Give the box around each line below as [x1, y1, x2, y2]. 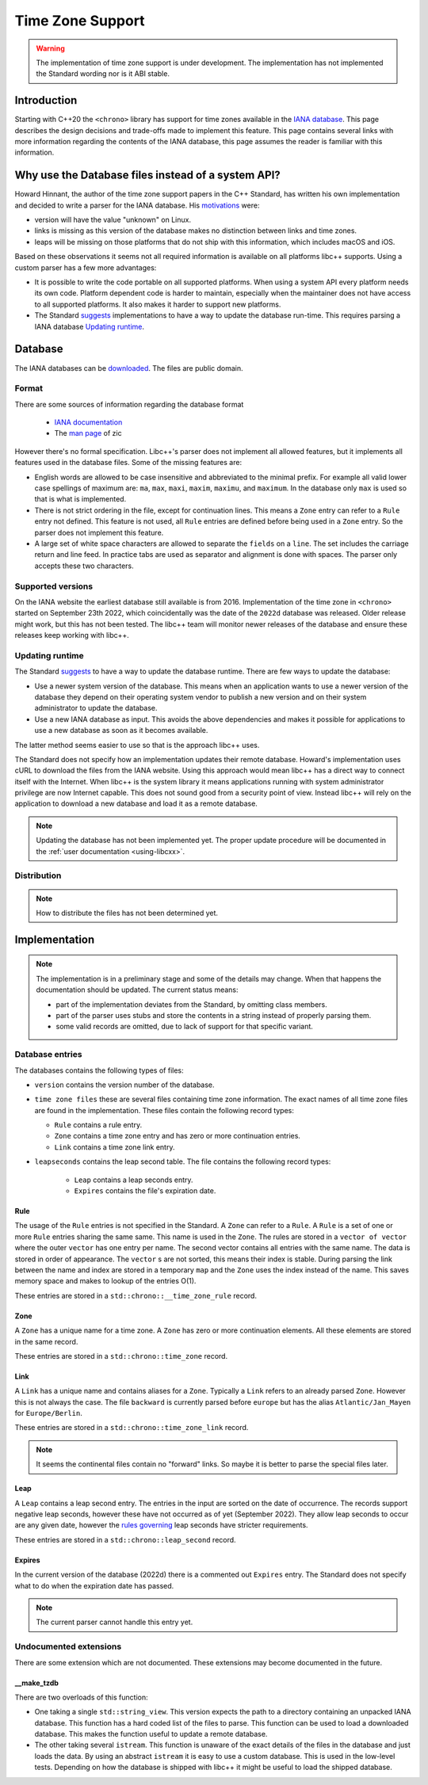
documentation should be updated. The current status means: [36, 985, 239, 994]
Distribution [14, 870, 62, 881]
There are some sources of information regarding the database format [14, 399, 244, 409]
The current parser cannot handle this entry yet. [36, 1617, 193, 1627]
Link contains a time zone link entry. [54, 1142, 175, 1152]
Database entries [14, 1049, 82, 1060]
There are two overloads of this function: [14, 1692, 148, 1702]
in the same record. [14, 1337, 78, 1346]
